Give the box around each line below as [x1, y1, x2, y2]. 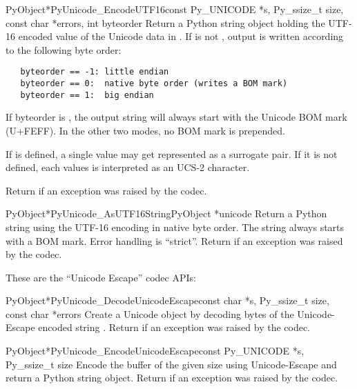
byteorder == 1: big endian [20, 90, 154, 100]
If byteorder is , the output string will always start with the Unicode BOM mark [6, 110, 347, 124]
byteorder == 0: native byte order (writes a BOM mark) [20, 79, 288, 89]
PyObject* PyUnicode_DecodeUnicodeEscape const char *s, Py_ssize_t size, [6, 293, 329, 308]
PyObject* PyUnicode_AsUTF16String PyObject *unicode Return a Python [6, 206, 327, 221]
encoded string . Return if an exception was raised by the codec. [38, 320, 311, 335]
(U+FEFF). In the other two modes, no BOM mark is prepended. [6, 123, 285, 137]
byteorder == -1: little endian [20, 67, 169, 77]
